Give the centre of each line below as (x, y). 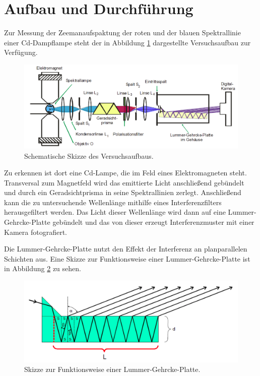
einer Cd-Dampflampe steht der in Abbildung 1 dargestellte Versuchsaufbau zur (127, 42)
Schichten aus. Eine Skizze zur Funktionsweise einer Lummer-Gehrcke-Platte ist (127, 258)
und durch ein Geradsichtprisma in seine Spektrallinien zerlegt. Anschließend (123, 192)
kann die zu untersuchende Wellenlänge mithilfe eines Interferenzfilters (113, 202)
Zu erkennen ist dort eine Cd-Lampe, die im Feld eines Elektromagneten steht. (125, 173)
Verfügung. (21, 52)
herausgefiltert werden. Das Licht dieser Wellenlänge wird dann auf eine (115, 212)
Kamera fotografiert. (36, 232)
